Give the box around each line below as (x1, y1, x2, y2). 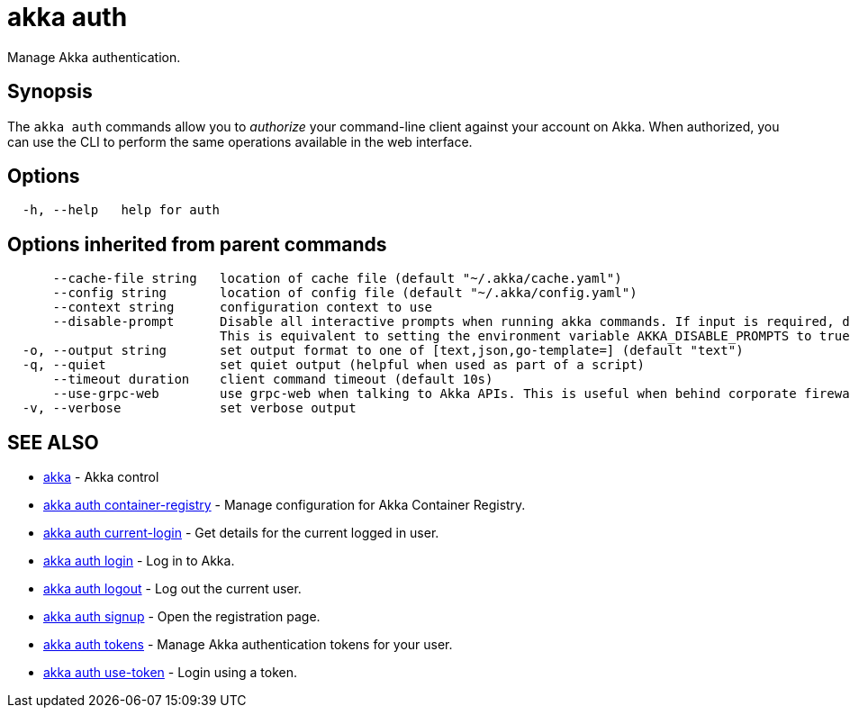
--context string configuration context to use (52, 300, 433, 315)
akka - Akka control (43, 469, 159, 485)
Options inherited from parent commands (7, 232, 387, 256)
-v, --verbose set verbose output (22, 401, 357, 416)
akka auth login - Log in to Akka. (43, 553, 235, 569)
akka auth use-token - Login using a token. (43, 665, 298, 681)
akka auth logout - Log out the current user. (43, 581, 302, 597)
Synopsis (7, 80, 93, 104)
